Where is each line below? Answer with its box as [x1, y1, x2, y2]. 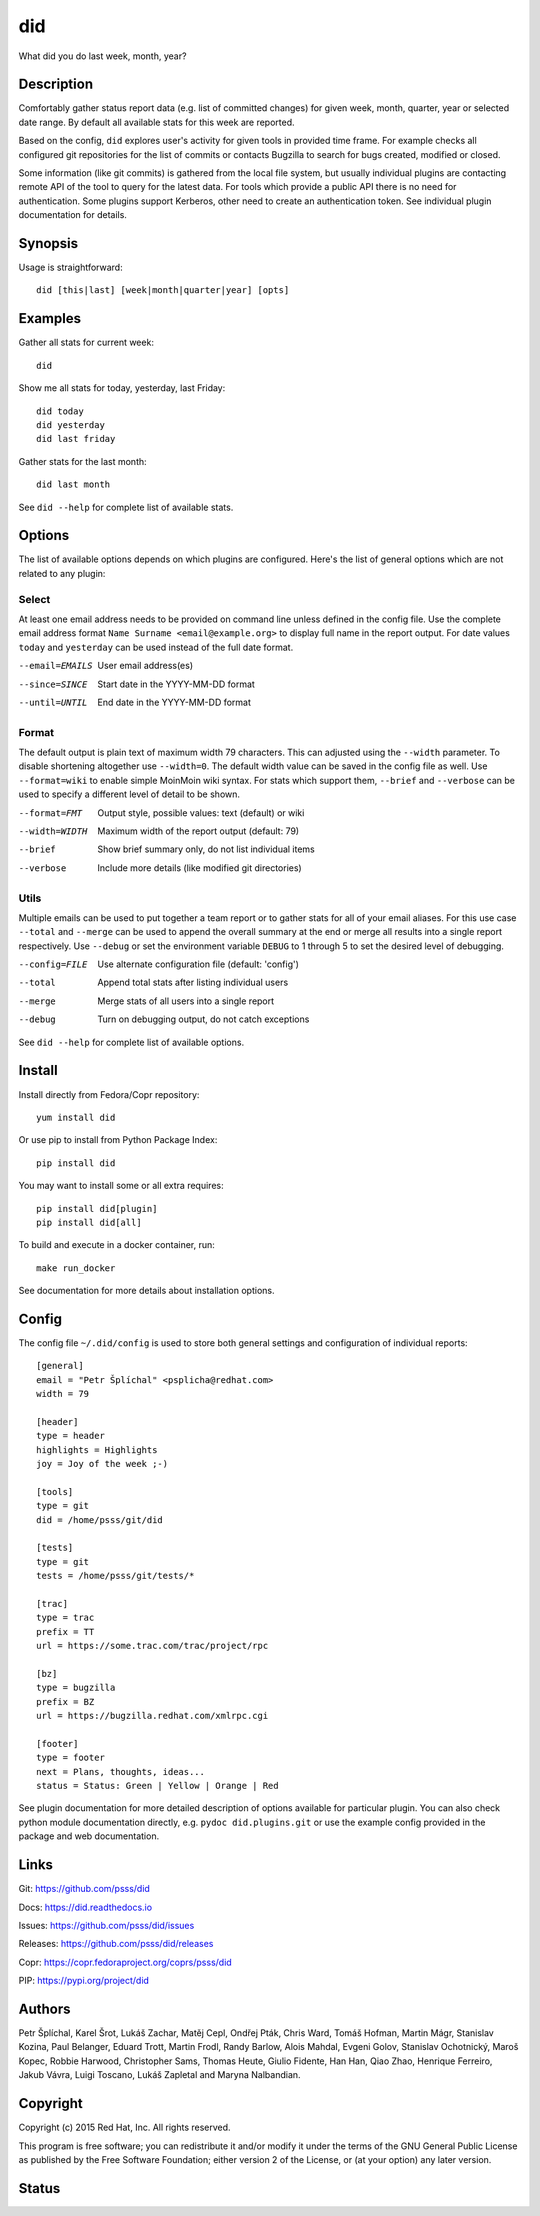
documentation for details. [18, 209, 127, 221]
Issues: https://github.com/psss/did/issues [18, 1919, 195, 1931]
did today [36, 405, 84, 417]
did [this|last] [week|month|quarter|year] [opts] [36, 285, 290, 296]
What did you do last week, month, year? [18, 50, 187, 62]
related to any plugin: [18, 567, 106, 579]
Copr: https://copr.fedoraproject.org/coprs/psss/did [18, 1956, 232, 1968]
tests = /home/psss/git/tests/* [36, 1570, 195, 1582]
